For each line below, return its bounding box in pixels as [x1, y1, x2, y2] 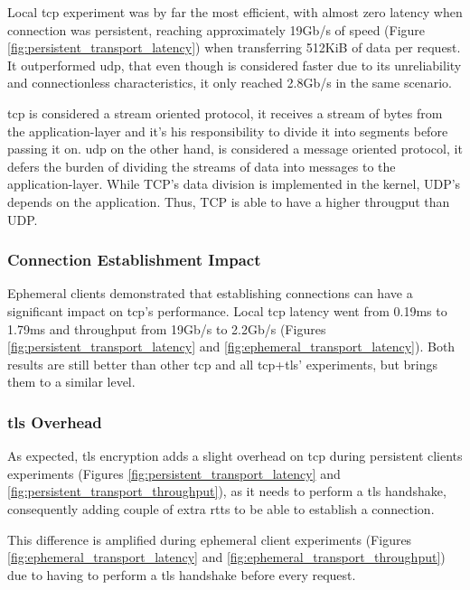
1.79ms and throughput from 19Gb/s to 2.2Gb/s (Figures [7, 319, 326, 338]
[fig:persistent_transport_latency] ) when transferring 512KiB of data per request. [7, 38, 461, 57]
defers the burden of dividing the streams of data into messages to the [7, 156, 396, 175]
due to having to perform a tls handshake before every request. [7, 565, 356, 584]
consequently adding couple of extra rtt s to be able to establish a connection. [7, 499, 435, 518]
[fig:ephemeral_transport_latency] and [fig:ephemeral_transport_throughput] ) [7, 548, 446, 567]
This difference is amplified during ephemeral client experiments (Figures [7, 529, 412, 548]
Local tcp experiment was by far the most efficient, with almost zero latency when [7, 3, 463, 21]
